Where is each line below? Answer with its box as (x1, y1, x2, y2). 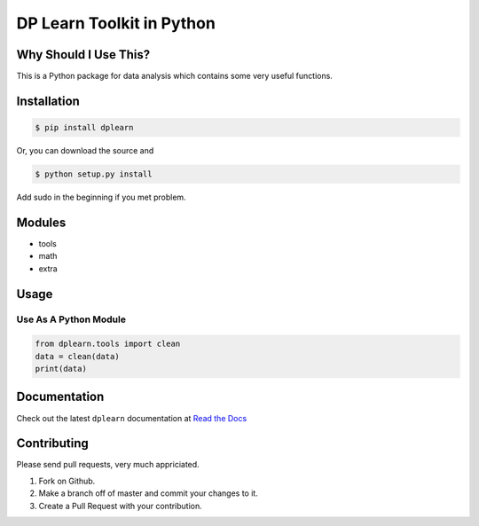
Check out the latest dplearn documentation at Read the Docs (16, 412, 247, 423)
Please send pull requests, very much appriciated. (16, 459, 200, 470)
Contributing (16, 436, 89, 451)
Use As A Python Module (16, 313, 126, 326)
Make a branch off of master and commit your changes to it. (38, 488, 259, 499)
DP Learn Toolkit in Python (16, 13, 216, 33)
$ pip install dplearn (35, 122, 134, 133)
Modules (16, 215, 67, 230)
